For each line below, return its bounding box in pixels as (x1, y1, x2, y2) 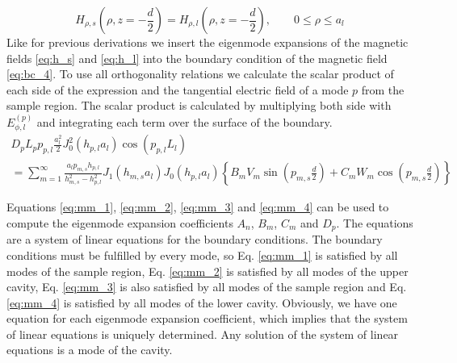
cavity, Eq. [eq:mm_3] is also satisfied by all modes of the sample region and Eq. (6, 278, 407, 295)
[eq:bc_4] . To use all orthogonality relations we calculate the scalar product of (6, 65, 394, 82)
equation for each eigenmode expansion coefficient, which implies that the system (6, 310, 408, 327)
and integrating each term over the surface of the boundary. (36, 113, 333, 130)
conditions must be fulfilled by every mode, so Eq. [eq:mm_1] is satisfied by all (6, 246, 398, 263)
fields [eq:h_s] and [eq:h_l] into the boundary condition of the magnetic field (6, 49, 388, 66)
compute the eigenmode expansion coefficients (6, 214, 233, 231)
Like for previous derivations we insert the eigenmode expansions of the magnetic (6, 34, 409, 50)
